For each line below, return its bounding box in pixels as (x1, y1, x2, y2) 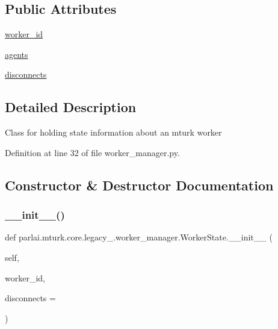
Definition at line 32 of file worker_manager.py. (5, 146, 180, 158)
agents (5, 48, 28, 60)
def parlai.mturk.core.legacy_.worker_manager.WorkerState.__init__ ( (5, 231, 273, 243)
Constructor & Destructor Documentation (5, 175, 274, 194)
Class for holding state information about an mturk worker (5, 126, 222, 139)
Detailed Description (5, 98, 137, 116)
